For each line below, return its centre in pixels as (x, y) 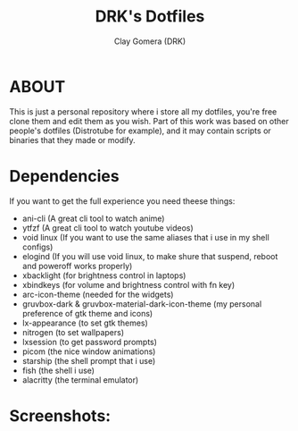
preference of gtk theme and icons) (87, 313)
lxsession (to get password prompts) (90, 342)
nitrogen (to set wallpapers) (73, 332)
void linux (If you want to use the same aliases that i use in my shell (145, 237)
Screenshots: (60, 415)
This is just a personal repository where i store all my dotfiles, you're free (143, 111)
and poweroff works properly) (77, 266)
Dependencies (64, 176)
